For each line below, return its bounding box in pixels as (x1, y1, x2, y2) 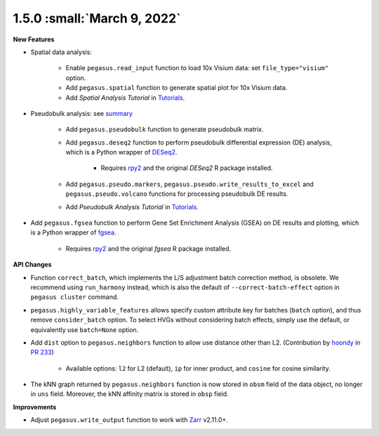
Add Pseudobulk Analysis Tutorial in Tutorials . (65, 202, 199, 211)
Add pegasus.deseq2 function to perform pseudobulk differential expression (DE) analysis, (65, 138, 333, 147)
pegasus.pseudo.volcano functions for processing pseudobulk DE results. (65, 190, 288, 198)
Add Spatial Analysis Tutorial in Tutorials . (65, 93, 185, 102)
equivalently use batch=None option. (30, 325, 139, 333)
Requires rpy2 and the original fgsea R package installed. (65, 244, 232, 253)
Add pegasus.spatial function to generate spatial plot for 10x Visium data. (65, 84, 288, 92)
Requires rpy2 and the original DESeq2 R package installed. (100, 164, 273, 172)
